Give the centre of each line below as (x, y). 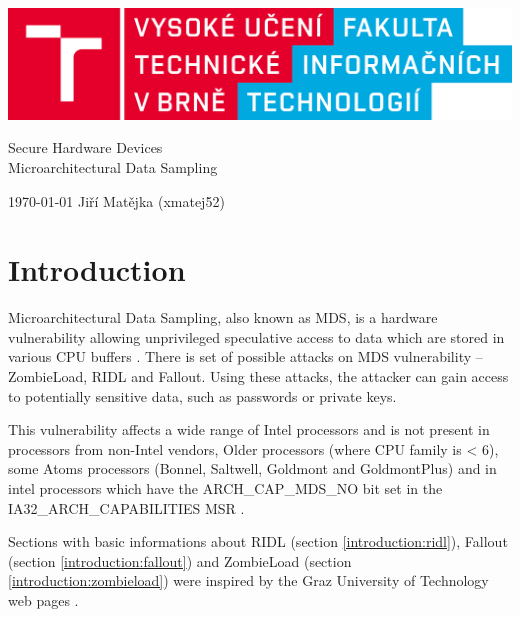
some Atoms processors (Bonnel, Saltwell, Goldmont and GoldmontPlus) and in (252, 468)
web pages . (43, 599)
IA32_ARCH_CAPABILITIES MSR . (126, 507)
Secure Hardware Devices (85, 147)
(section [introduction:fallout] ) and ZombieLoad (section (180, 560)
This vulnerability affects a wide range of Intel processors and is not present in (249, 429)
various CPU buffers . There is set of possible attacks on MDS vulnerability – (245, 356)
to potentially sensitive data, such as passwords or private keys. (202, 395)
